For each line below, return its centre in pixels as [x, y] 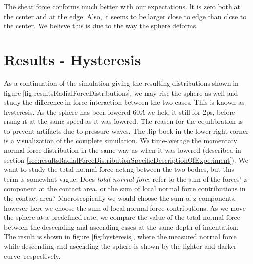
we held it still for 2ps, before [191, 111]
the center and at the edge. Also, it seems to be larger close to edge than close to [125, 16]
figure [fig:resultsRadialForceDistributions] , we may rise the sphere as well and [121, 92]
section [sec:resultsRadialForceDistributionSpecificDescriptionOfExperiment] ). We [126, 159]
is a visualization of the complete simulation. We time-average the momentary [121, 140]
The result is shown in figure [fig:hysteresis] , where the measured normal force [120, 236]
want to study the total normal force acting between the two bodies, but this [119, 169]
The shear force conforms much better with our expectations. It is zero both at [122, 6]
